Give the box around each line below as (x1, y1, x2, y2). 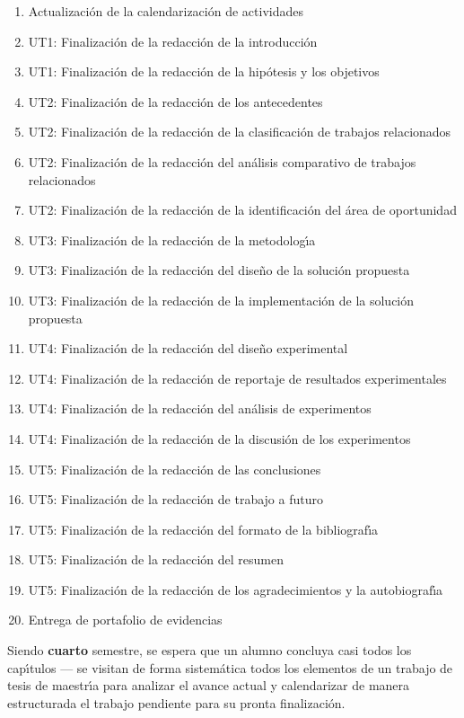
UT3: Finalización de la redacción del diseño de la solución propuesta (28, 261, 410, 279)
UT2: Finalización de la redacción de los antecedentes (28, 92, 323, 111)
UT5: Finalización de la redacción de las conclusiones (28, 459, 321, 478)
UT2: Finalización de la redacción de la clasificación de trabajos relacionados (28, 122, 451, 141)
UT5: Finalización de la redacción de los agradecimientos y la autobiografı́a (28, 580, 443, 598)
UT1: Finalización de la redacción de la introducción (28, 31, 318, 50)
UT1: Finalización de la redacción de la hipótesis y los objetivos (28, 62, 380, 81)
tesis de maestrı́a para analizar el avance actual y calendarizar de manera (7, 676, 410, 695)
